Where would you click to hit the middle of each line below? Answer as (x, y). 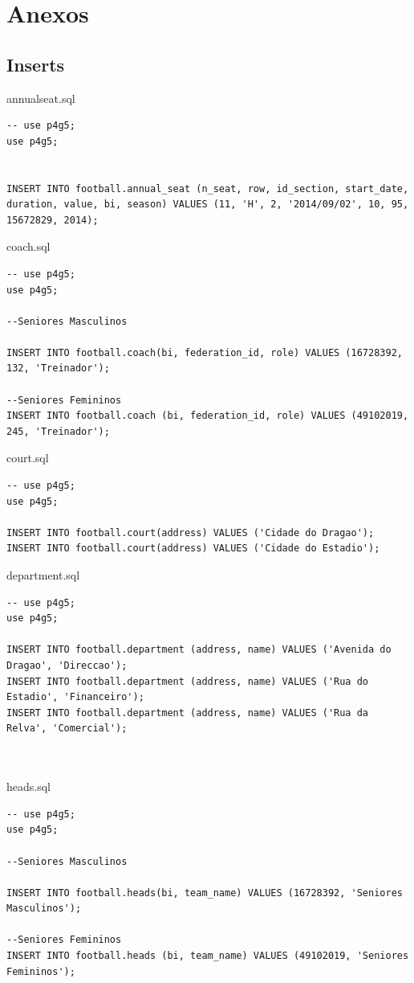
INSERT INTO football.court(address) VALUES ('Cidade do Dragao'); (191, 532)
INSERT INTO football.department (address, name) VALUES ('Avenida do (199, 650)
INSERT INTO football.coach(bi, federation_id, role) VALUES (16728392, (205, 352)
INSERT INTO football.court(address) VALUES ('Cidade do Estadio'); (193, 549)
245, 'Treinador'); (58, 431)
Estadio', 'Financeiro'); (75, 697)
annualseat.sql (41, 98)
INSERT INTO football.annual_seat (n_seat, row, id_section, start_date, (208, 188)
